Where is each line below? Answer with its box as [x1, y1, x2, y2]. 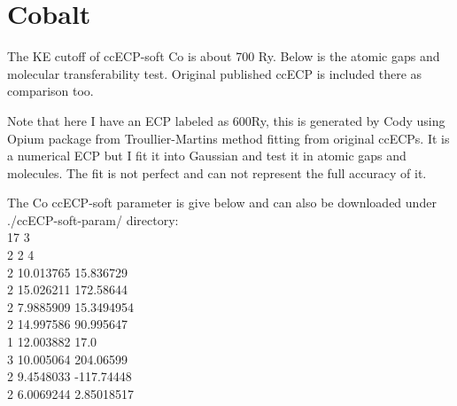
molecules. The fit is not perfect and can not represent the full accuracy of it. [7, 163, 427, 182]
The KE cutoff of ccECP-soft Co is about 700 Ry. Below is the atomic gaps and [7, 47, 440, 66]
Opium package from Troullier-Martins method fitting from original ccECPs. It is [7, 129, 450, 147]
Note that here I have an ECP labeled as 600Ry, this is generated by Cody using [7, 111, 445, 129]
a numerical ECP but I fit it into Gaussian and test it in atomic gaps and [7, 146, 407, 165]
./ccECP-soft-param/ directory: [7, 210, 179, 229]
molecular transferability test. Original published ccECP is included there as [7, 64, 422, 82]
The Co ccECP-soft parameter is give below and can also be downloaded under [7, 193, 437, 212]
